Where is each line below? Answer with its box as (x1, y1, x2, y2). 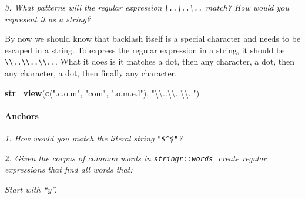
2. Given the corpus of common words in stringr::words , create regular (5, 151, 267, 164)
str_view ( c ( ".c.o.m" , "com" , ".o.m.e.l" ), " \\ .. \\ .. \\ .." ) (5, 86, 200, 99)
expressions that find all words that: (5, 163, 133, 176)
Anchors (5, 109, 39, 122)
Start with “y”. (5, 183, 57, 195)
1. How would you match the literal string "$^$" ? (5, 132, 183, 144)
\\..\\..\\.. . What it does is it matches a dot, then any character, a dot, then (5, 55, 294, 68)
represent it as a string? (5, 12, 91, 25)
